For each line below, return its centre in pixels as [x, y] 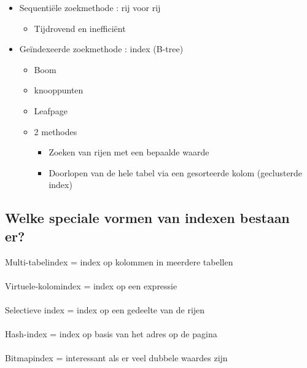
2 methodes [56, 131]
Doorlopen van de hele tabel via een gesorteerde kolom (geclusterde [176, 172]
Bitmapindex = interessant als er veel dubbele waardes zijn [116, 358]
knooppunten [59, 90]
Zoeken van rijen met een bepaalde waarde [129, 152]
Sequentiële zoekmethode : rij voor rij [90, 7]
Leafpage [51, 110]
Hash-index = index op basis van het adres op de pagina [111, 334]
